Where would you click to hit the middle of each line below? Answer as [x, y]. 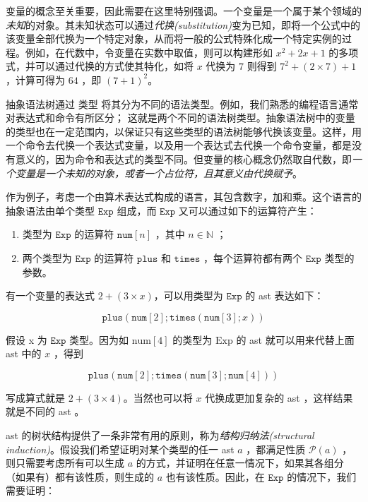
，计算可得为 [35, 79]
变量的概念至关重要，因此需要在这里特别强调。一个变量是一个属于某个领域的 [184, 11]
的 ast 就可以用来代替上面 [295, 339]
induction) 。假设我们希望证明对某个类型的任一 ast [120, 449]
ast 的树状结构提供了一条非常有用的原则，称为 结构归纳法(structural [160, 435]
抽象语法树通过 [40, 103]
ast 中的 [24, 353]
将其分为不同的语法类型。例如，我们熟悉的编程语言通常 [230, 103]
